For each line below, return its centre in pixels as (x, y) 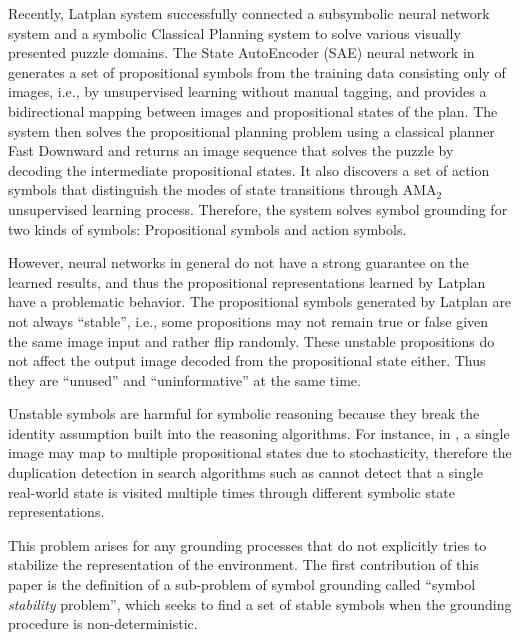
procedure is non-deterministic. (103, 623)
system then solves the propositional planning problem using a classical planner (251, 130)
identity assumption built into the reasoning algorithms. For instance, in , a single (259, 432)
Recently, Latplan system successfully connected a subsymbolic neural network (249, 13)
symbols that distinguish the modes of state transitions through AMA (222, 189)
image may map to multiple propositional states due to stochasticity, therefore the (260, 452)
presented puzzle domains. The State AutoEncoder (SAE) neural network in (241, 52)
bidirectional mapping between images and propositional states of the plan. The (253, 110)
